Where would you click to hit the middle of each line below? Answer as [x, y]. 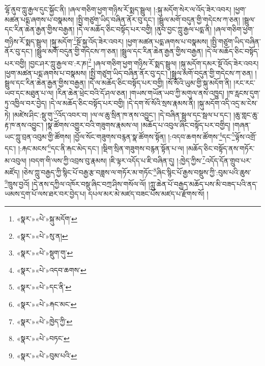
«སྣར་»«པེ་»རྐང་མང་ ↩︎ [47, 304]
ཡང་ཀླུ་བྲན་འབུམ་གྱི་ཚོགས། [38, 136]
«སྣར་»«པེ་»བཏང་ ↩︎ [43, 338]
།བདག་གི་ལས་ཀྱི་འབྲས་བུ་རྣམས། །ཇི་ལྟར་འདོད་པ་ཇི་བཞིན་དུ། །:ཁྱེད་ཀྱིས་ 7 [117, 159]
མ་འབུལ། [16, 160]
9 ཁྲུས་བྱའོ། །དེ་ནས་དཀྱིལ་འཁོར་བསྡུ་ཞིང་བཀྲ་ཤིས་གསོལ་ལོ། [76, 183]
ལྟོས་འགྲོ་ [246, 136]
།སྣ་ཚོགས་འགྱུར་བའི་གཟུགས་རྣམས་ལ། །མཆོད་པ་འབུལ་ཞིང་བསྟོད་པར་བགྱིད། [138, 124]
